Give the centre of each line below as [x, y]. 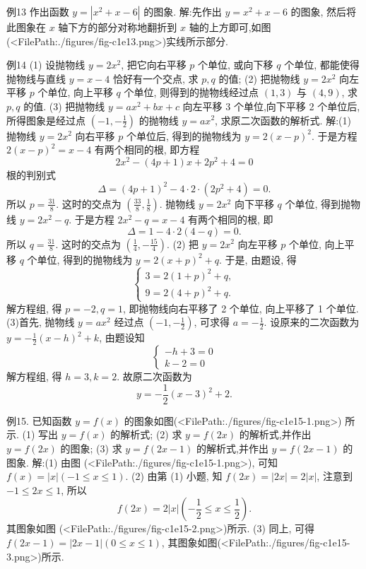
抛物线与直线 [36, 78]
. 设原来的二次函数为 [312, 322]
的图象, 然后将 [324, 11]
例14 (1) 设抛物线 [46, 65]
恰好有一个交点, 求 [156, 78]
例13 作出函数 [38, 11]
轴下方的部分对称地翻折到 [118, 27]
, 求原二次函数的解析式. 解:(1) [283, 120]
